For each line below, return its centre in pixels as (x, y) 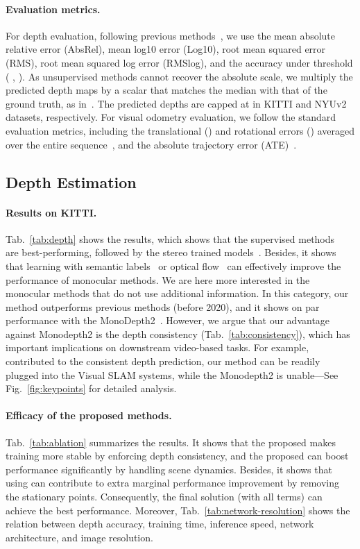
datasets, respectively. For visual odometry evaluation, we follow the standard (171, 117)
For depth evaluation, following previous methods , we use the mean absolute (171, 35)
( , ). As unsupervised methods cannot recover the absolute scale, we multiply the (179, 76)
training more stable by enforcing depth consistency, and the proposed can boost (177, 456)
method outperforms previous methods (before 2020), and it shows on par (163, 306)
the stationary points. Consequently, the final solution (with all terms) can (164, 497)
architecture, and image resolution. (79, 537)
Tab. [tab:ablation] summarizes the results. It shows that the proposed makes (171, 442)
